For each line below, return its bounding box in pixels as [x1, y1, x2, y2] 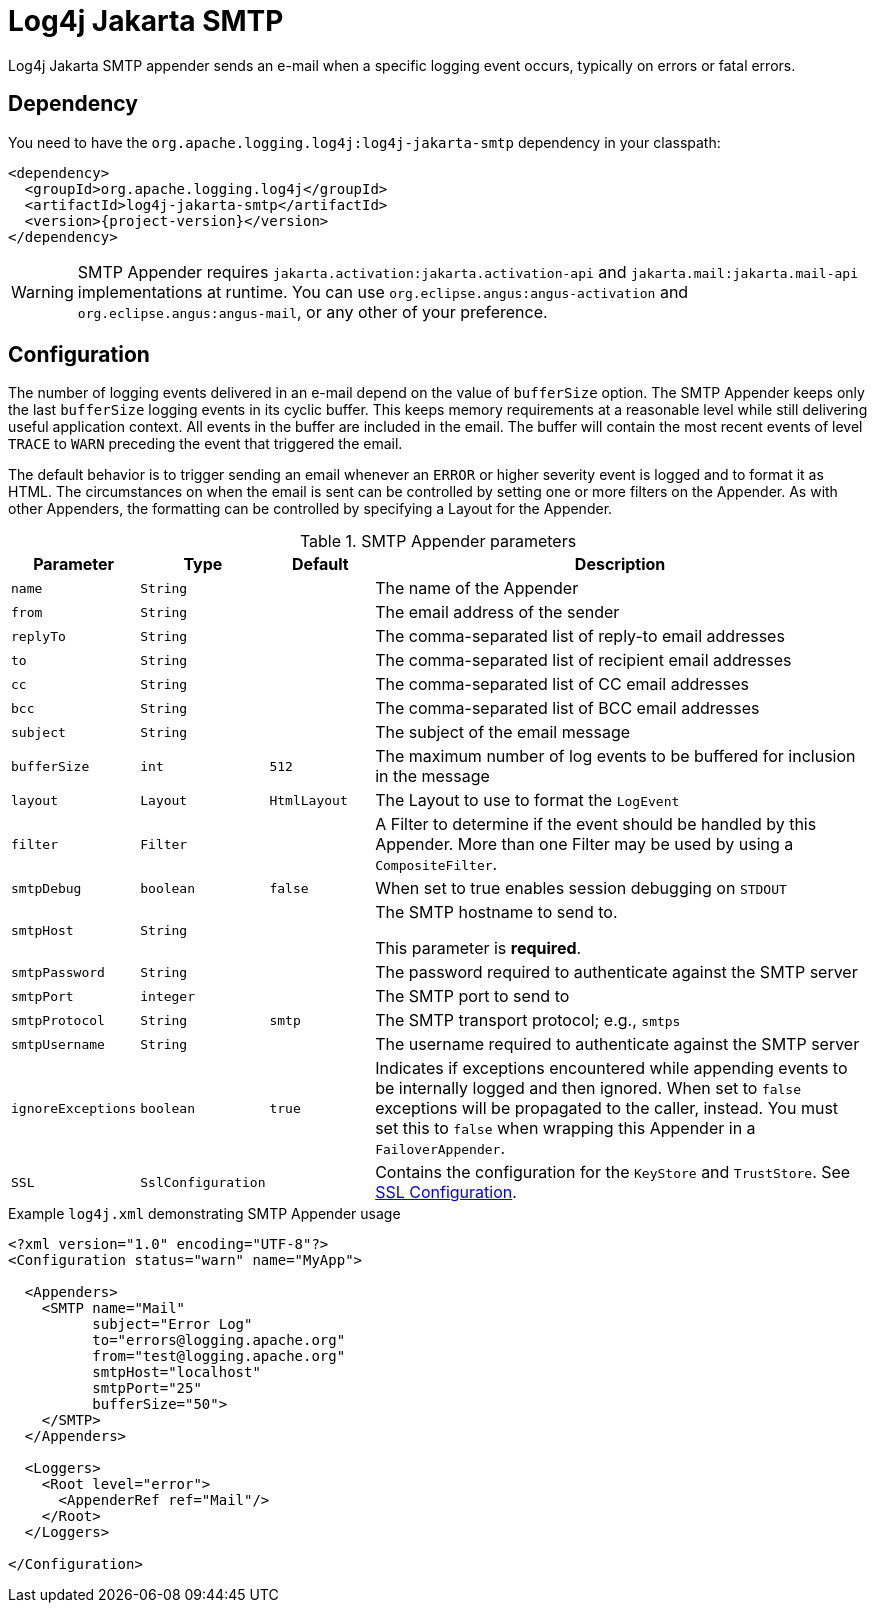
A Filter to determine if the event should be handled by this [375, 814, 817, 835]
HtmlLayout [269, 792, 348, 808]
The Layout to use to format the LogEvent [375, 790, 680, 811]
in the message [375, 766, 490, 787]
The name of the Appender [375, 578, 579, 599]
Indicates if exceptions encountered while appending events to [375, 1058, 848, 1079]
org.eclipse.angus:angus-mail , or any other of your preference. [77, 301, 548, 322]
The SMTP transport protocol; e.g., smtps [375, 1010, 681, 1031]
